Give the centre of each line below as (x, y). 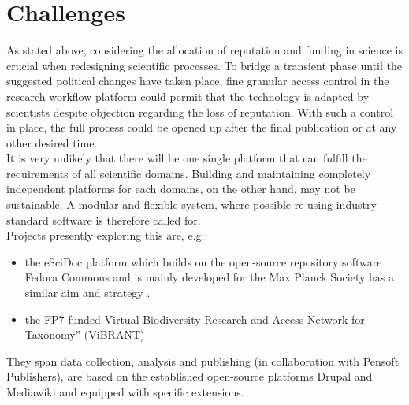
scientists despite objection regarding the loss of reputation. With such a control (200, 111)
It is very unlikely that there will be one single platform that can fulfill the (187, 158)
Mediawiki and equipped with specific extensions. (125, 392)
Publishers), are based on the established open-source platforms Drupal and (190, 376)
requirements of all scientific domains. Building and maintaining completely (189, 173)
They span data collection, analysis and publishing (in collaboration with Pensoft (203, 360)
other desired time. (52, 142)
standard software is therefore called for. (104, 219)
